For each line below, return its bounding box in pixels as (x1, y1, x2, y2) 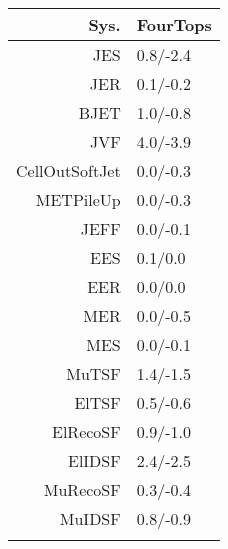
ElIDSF (68, 449, 121, 472)
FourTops (136, 13, 212, 36)
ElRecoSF (52, 420, 121, 443)
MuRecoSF (43, 478, 121, 501)
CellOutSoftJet (16, 159, 121, 182)
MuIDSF (59, 507, 121, 530)
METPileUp (35, 188, 121, 211)
